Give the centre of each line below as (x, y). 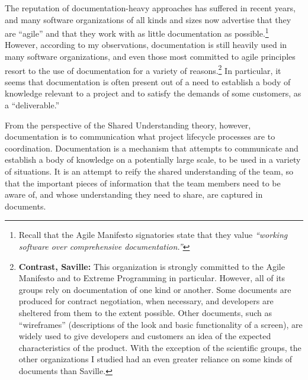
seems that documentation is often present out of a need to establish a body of (148, 81)
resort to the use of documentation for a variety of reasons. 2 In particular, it (143, 69)
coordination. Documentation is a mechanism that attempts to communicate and (152, 148)
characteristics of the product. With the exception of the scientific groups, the (160, 347)
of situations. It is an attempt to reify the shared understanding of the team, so (149, 171)
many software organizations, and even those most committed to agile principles (150, 57)
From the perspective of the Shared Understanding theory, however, (128, 125)
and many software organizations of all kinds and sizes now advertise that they (148, 19)
